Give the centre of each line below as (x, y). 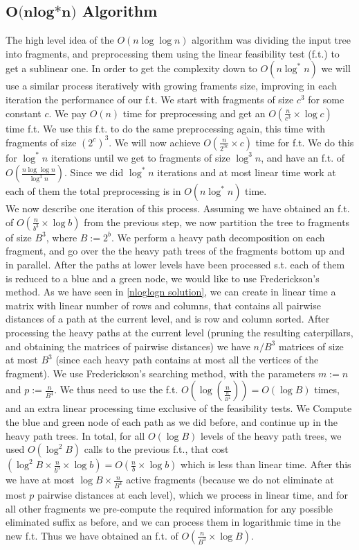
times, (327, 389)
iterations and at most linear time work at (247, 172)
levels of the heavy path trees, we (271, 435)
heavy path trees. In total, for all (75, 435)
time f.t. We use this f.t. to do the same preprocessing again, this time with (166, 128)
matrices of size (311, 346)
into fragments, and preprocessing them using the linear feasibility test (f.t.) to (173, 53)
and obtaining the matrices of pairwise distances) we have (128, 346)
